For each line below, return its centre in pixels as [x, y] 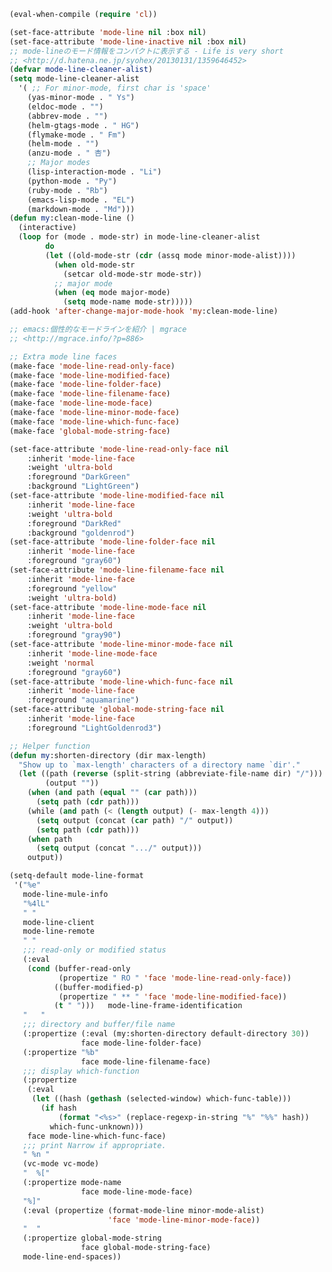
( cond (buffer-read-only [79, 968]
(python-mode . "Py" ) [72, 181]
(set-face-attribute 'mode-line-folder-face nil [112, 542]
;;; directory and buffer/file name [99, 1025]
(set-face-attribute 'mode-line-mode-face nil [108, 607]
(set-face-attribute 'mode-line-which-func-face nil [121, 681]
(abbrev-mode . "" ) [68, 116]
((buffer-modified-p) [98, 987]
